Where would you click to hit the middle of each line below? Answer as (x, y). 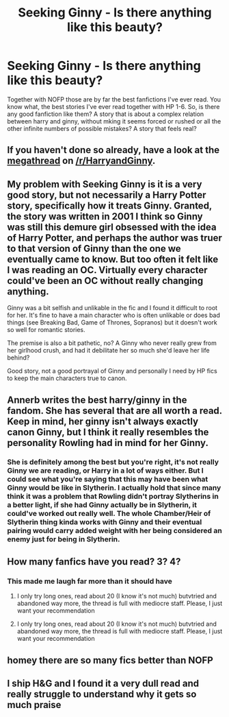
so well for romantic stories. (46, 330)
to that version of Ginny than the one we (94, 248)
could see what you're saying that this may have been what (108, 480)
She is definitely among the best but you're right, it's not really (113, 462)
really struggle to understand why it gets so (102, 694)
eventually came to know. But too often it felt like (113, 259)
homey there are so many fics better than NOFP (110, 660)
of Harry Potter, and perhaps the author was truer (114, 238)
